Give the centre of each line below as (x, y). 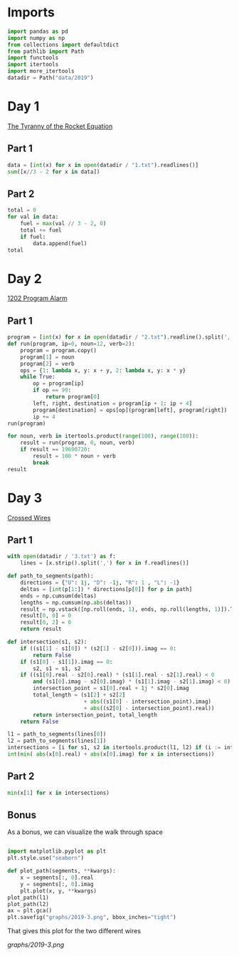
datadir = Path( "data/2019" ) (51, 78)
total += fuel (41, 230)
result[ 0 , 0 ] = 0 (46, 616)
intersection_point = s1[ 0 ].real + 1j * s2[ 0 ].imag (111, 689)
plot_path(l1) (28, 898)
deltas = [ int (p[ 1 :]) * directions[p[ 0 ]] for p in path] (106, 589)
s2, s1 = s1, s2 (57, 668)
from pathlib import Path (46, 51)
